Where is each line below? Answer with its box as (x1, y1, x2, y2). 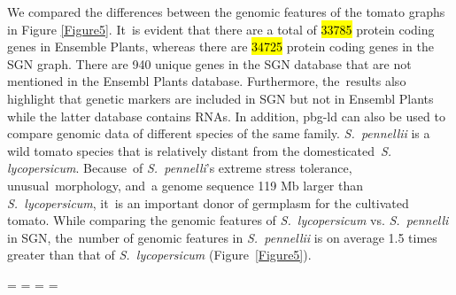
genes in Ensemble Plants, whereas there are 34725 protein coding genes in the (7, 37, 434, 56)
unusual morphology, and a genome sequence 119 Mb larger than (7, 175, 364, 194)
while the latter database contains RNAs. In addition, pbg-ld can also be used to (7, 106, 445, 125)
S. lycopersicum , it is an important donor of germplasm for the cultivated (7, 193, 409, 212)
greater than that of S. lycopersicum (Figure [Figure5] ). (7, 245, 312, 264)
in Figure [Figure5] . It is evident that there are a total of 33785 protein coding (7, 19, 435, 38)
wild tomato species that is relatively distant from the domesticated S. (7, 141, 392, 159)
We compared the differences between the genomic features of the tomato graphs (7, 3, 445, 20)
